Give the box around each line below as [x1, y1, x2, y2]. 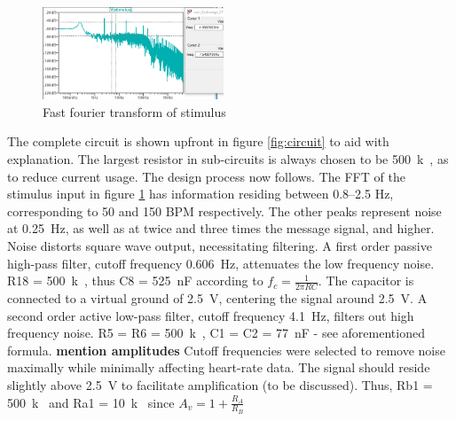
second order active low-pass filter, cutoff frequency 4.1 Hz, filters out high [7, 306, 414, 324]
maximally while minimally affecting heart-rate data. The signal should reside [7, 358, 430, 377]
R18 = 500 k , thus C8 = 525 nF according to [7, 271, 263, 290]
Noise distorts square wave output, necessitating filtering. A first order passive [7, 236, 432, 254]
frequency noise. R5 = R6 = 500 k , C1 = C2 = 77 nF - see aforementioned [7, 324, 425, 342]
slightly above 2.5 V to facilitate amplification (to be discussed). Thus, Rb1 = [7, 375, 433, 394]
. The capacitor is [318, 271, 414, 290]
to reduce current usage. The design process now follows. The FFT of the [7, 167, 405, 185]
